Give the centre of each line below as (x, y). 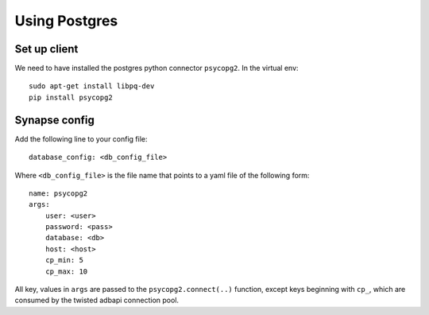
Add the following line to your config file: (81, 138)
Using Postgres (66, 21)
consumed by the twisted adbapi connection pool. (97, 300)
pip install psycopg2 (71, 97)
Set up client (46, 49)
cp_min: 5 (64, 260)
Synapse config (54, 120)
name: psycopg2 (58, 193)
